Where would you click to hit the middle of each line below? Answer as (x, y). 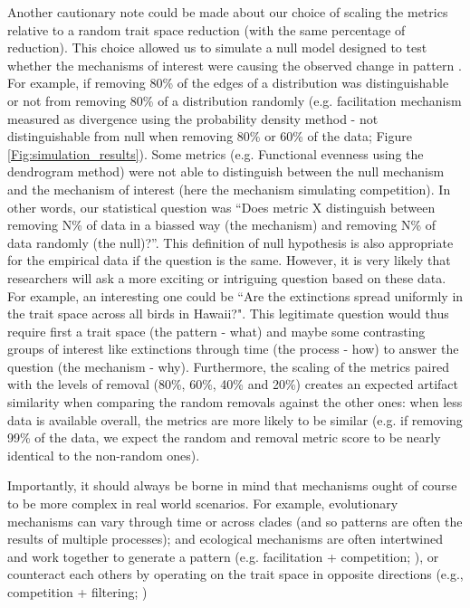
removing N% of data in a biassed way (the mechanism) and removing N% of (222, 225)
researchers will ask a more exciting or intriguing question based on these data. (227, 277)
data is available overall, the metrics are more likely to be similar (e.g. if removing (235, 419)
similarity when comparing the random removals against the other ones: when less (235, 402)
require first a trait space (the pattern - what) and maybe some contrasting (216, 331)
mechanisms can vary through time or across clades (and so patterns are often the (235, 521)
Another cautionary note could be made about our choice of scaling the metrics (228, 12)
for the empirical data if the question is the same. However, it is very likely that (229, 260)
